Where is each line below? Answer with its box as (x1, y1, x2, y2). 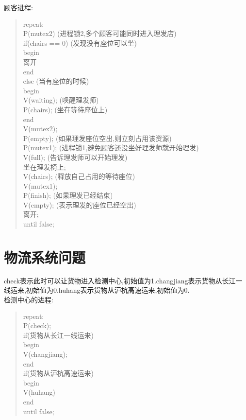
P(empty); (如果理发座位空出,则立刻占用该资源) (23, 133, 172, 143)
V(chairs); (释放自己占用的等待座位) (23, 171, 135, 181)
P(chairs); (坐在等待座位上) (23, 104, 108, 114)
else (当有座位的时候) (23, 76, 89, 86)
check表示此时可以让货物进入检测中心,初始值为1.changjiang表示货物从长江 (4, 275, 236, 285)
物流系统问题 (4, 247, 86, 267)
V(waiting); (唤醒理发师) (23, 95, 99, 105)
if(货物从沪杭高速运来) (23, 368, 94, 378)
